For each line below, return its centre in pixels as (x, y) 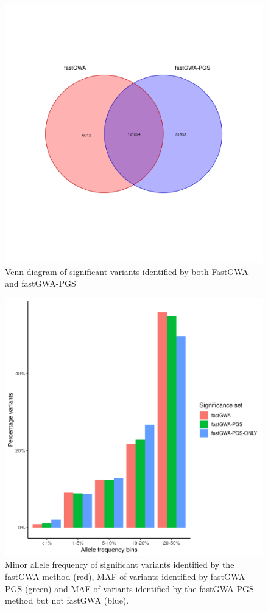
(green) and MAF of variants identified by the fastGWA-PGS (139, 588)
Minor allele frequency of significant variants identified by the (120, 564)
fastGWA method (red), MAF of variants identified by (107, 576)
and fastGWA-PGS (41, 283)
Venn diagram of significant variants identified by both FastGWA (127, 271)
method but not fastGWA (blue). (67, 600)
